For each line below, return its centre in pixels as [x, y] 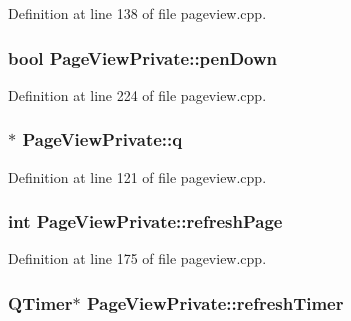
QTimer [40, 302]
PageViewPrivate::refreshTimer [215, 302]
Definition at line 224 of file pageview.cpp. [137, 94]
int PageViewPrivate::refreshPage [145, 221]
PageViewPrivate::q [102, 139]
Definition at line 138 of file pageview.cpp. [137, 13]
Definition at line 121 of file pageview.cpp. [137, 176]
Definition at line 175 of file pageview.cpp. [137, 258]
